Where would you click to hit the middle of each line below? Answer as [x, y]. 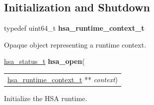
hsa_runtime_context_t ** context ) [63, 79]
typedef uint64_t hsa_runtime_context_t [74, 28]
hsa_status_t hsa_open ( [44, 61]
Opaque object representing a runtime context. [75, 44]
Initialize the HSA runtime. [46, 98]
